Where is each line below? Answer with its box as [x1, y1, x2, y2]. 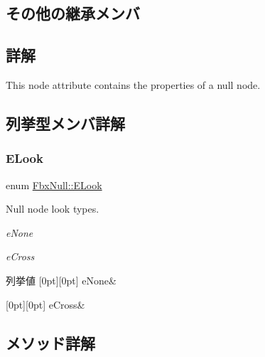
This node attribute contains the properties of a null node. [6, 77, 261, 92]
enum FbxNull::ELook [6, 177, 102, 192]
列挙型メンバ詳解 [6, 112, 125, 134]
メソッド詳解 [6, 331, 95, 353]
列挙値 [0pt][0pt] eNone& [6, 272, 117, 287]
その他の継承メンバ [6, 2, 140, 24]
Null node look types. [6, 201, 99, 216]
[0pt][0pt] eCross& [6, 297, 85, 311]
